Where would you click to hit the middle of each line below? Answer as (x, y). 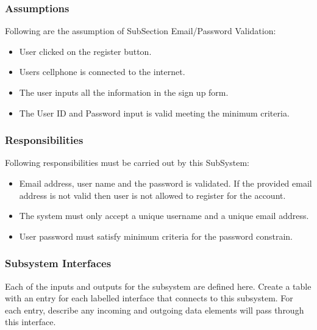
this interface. (30, 322)
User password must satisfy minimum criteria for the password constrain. (156, 236)
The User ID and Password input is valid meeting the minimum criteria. (154, 113)
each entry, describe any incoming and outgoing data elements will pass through (155, 310)
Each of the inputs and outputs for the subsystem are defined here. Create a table (158, 286)
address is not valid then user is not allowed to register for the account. (152, 195)
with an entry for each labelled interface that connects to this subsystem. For (149, 298)
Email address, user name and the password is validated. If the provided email (166, 183)
